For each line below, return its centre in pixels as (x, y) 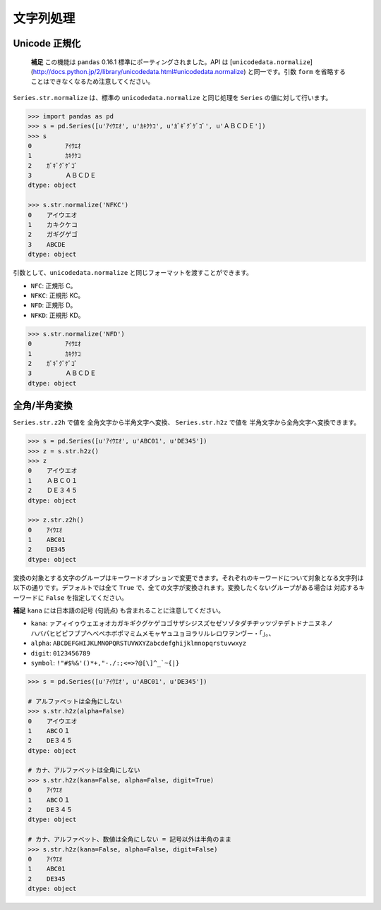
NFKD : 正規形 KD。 (58, 315)
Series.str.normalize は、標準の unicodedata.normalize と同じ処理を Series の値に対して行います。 (173, 97)
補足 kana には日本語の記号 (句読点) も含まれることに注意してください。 (119, 610)
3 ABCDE (47, 244)
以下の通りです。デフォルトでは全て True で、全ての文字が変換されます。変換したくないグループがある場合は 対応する (186, 588)
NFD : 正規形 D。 (54, 305)
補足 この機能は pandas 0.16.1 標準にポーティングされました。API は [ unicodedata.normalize (170, 62)
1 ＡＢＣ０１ (53, 480)
